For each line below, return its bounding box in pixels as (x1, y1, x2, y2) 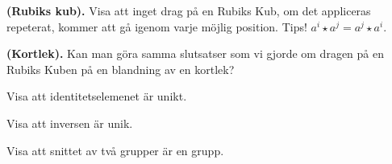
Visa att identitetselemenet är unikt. (6, 88, 187, 105)
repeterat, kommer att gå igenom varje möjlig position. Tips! (6, 18, 307, 35)
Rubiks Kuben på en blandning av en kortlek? (6, 60, 235, 77)
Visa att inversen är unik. (6, 114, 133, 131)
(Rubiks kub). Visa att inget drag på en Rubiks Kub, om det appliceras (6, 2, 371, 18)
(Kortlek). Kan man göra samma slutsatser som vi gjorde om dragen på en (6, 45, 384, 62)
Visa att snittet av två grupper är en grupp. (6, 141, 224, 158)
